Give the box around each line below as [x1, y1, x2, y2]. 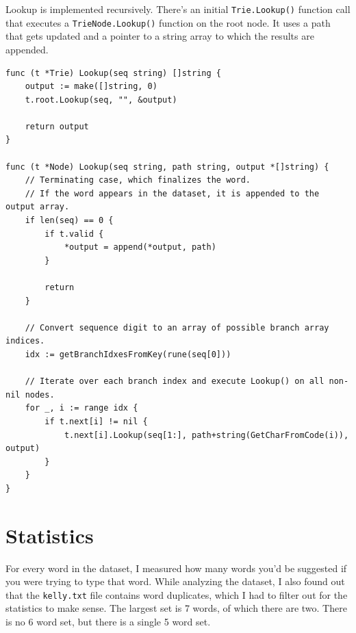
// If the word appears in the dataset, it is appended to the [25, 188, 320, 198]
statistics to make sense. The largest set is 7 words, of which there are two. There [5, 601, 347, 615]
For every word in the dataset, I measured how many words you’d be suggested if [5, 560, 347, 575]
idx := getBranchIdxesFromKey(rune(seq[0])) [25, 349, 231, 359]
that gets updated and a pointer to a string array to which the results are [5, 29, 314, 43]
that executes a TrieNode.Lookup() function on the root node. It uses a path [5, 15, 331, 29]
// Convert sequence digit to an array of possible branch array [25, 322, 329, 333]
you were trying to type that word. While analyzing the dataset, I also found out [5, 574, 345, 589]
